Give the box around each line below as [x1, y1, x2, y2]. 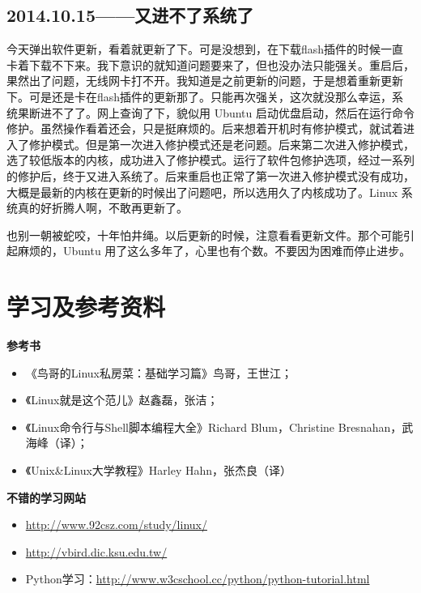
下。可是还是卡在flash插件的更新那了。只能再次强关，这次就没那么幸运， [6, 87, 393, 105]
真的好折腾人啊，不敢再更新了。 [17, 199, 188, 216]
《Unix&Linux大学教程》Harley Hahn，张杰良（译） [25, 462, 292, 479]
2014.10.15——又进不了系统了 [6, 2, 254, 28]
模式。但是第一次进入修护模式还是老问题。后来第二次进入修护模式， [51, 135, 415, 152]
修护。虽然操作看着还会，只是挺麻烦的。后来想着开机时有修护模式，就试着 [6, 120, 403, 137]
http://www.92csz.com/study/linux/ [25, 516, 207, 533]
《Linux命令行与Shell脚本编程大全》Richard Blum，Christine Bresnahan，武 [25, 418, 414, 435]
